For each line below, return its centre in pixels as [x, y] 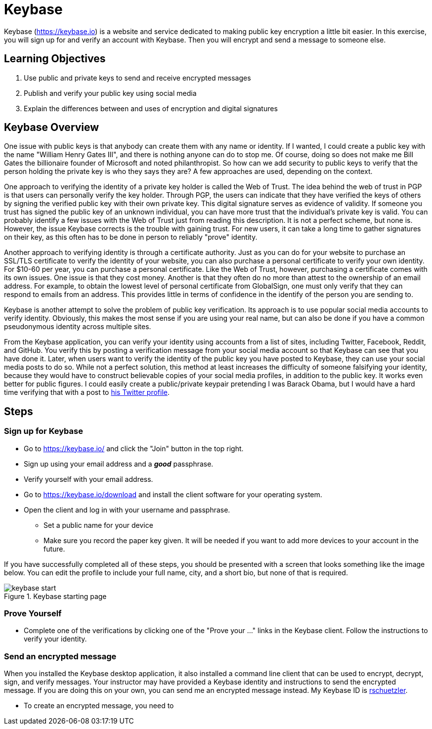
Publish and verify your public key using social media [110, 93]
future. [54, 549]
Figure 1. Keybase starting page [55, 596]
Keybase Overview [52, 128]
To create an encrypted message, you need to [99, 706]
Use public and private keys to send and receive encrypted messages [137, 78]
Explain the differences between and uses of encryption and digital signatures [151, 108]
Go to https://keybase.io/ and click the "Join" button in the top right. [134, 448]
